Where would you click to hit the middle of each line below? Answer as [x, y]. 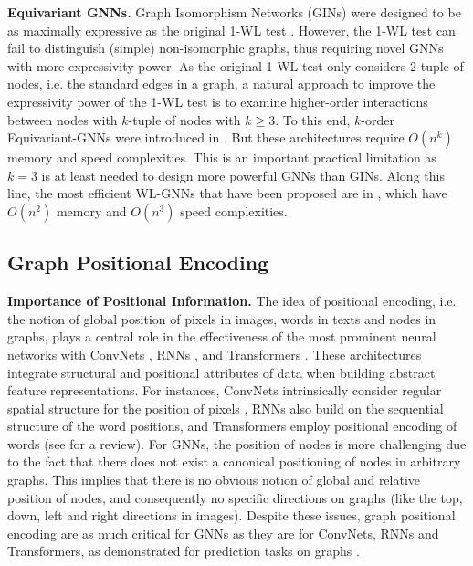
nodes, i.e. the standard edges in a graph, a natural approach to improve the [221, 84]
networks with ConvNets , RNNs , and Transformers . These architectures [215, 354]
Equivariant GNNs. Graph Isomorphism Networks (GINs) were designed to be [234, 12]
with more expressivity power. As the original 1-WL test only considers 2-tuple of [236, 65]
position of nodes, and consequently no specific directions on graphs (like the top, [235, 497]
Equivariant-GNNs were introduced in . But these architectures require [206, 137]
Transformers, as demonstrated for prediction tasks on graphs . [184, 551]
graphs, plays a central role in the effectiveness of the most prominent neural [222, 336]
